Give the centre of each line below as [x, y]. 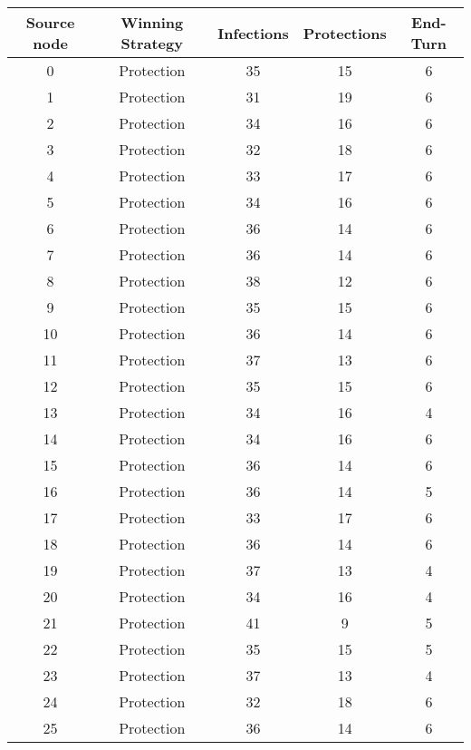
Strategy [152, 43]
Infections [253, 33]
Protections [345, 33]
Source [50, 22]
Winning [152, 22]
